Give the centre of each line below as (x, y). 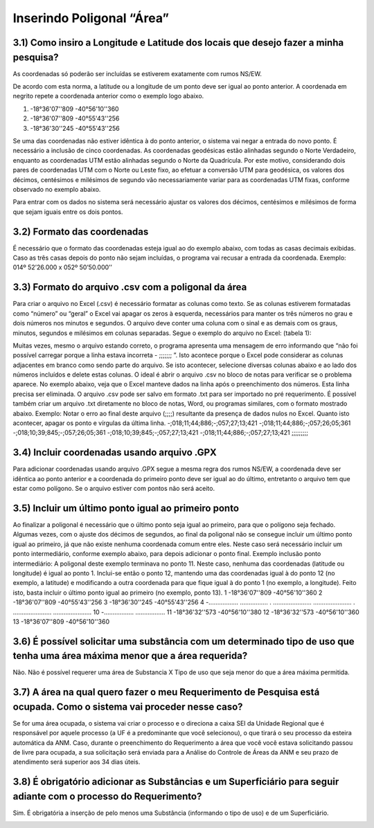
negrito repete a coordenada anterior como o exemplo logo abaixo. (108, 96)
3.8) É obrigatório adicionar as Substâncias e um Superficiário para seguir (176, 782)
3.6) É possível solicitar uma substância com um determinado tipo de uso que (184, 641)
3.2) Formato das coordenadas (81, 232)
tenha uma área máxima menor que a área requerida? (130, 656)
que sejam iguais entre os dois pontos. (68, 212)
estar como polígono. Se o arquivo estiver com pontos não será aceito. (114, 489)
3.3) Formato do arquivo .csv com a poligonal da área (130, 287)
